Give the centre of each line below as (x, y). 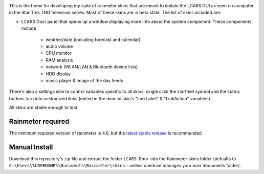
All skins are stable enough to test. (44, 108)
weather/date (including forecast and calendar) (93, 40)
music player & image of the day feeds (84, 80)
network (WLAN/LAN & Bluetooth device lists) (92, 67)
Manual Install (31, 147)
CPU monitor (59, 53)
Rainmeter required (39, 121)
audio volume (59, 46)
